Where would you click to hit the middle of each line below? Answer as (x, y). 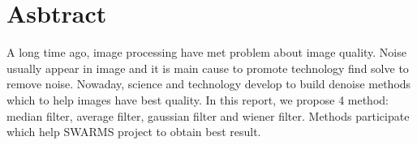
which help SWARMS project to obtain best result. (134, 132)
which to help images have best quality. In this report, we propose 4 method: (198, 99)
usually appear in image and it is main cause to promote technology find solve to (208, 68)
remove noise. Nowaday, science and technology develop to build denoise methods (209, 84)
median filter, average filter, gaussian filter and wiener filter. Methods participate (208, 115)
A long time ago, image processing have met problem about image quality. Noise (206, 52)
